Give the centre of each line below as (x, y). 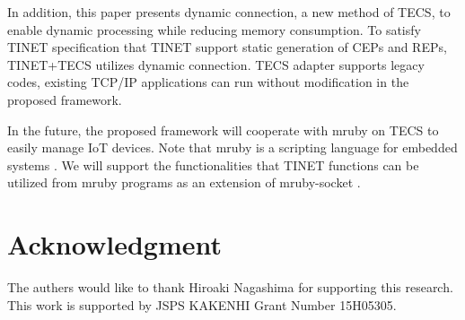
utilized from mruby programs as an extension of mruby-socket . (184, 182)
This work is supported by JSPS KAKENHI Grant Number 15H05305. (202, 304)
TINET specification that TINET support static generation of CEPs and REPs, (227, 47)
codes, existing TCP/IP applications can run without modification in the (208, 82)
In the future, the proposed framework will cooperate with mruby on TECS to (223, 130)
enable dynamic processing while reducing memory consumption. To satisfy (214, 29)
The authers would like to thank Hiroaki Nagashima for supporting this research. (230, 287)
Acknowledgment (114, 244)
